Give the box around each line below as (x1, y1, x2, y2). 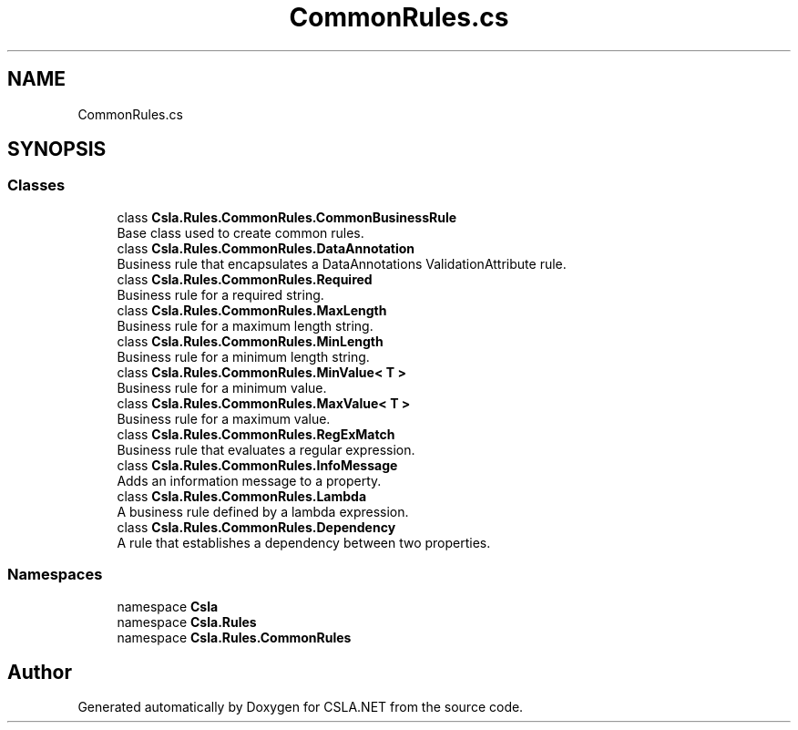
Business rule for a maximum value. (117, 410, 331, 427)
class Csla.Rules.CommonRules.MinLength (117, 333, 384, 349)
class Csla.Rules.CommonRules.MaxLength (117, 302, 387, 318)
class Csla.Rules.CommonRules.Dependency (117, 519, 396, 535)
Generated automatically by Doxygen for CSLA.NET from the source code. (77, 699, 524, 715)
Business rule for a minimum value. (117, 379, 327, 396)
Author (7, 660, 72, 684)
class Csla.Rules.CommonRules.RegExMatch (117, 426, 395, 442)
